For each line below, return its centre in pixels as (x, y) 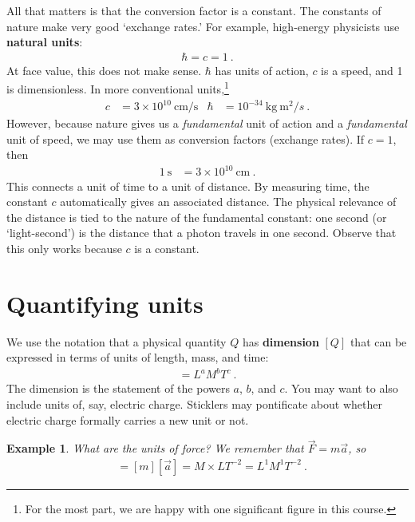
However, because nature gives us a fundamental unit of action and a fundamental (207, 123)
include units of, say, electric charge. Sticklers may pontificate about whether (194, 403)
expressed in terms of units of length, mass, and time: (138, 357)
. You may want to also (341, 388)
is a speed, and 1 (362, 70)
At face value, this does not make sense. (104, 70)
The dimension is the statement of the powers (118, 388)
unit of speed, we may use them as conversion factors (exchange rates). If (186, 138)
